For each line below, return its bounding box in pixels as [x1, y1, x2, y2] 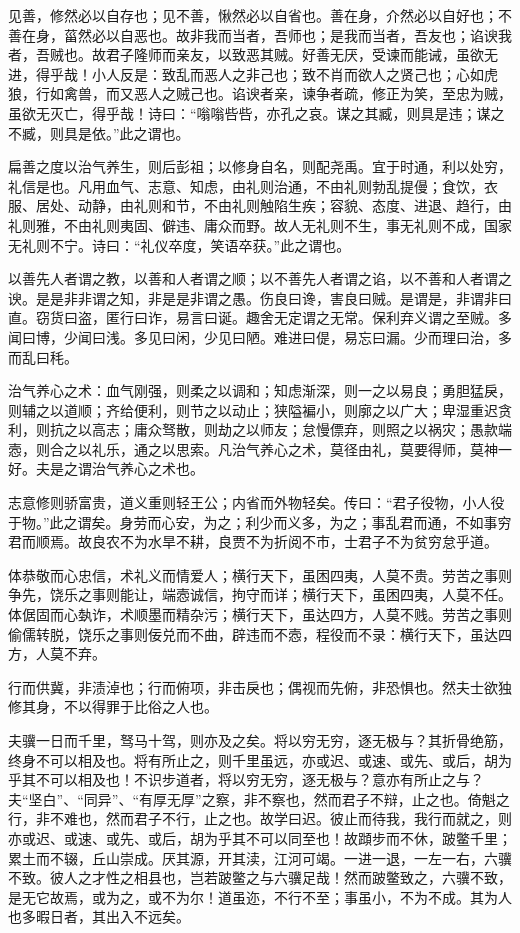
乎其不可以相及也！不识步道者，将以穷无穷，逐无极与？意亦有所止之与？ [8, 769, 484, 790]
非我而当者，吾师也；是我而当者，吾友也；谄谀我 [189, 24, 512, 45]
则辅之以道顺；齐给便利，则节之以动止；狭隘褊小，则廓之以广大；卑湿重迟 [8, 399, 498, 420]
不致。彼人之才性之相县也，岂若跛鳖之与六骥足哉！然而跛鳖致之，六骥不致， [8, 867, 512, 888]
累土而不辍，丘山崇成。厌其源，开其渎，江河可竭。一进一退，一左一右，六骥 [8, 847, 512, 868]
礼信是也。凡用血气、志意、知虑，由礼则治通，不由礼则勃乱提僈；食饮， [8, 175, 484, 196]
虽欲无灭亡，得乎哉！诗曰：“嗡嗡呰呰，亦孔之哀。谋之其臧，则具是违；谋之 [8, 102, 505, 123]
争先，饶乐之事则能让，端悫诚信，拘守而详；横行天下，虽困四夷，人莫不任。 [8, 584, 512, 605]
